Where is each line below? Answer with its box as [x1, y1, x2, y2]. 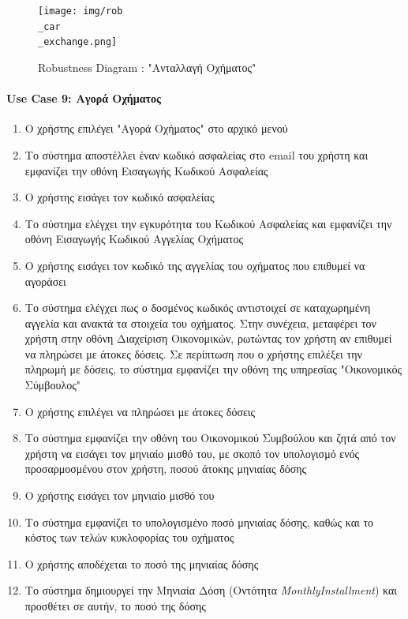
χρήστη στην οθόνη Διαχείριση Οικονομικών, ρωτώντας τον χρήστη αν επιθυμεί [24, 330, 392, 347]
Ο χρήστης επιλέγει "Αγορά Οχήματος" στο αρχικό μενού [24, 120, 288, 137]
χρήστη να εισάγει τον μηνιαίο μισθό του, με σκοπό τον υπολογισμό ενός [24, 445, 360, 461]
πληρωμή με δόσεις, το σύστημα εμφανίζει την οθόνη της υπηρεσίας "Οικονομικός [24, 361, 402, 377]
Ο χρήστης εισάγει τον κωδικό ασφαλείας [24, 189, 215, 205]
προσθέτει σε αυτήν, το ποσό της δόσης [24, 598, 206, 614]
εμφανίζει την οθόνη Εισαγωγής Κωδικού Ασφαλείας [24, 162, 268, 178]
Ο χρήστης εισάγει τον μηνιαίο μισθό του [24, 487, 215, 504]
